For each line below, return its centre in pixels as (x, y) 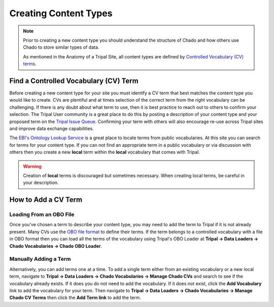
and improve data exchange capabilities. (52, 128)
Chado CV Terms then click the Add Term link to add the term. (75, 298)
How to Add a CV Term (46, 200)
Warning (32, 166)
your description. (41, 182)
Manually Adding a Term (40, 259)
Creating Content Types (61, 13)
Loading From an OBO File (42, 214)
